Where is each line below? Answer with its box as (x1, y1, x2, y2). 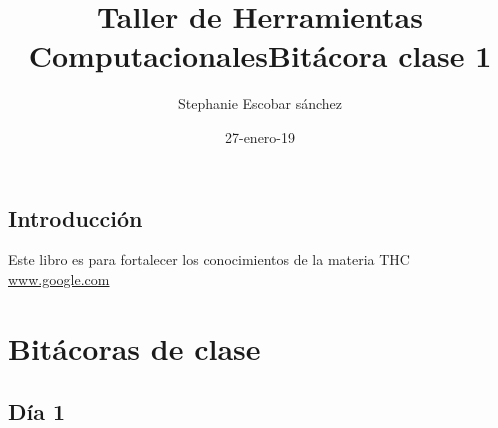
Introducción (8, 202, 143, 233)
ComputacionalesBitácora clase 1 (28, 35, 492, 76)
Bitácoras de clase (8, 327, 261, 368)
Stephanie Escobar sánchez (177, 93, 343, 114)
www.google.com (8, 268, 110, 289)
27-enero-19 (224, 126, 296, 147)
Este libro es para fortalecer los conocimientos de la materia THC (8, 249, 410, 270)
